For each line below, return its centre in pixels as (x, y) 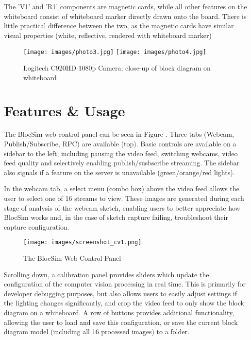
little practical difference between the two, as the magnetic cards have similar (119, 26)
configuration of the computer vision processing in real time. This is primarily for (125, 284)
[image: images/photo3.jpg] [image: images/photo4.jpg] (115, 52)
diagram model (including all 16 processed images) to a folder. (97, 331)
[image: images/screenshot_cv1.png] (83, 242)
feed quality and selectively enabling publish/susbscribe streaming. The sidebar (122, 163)
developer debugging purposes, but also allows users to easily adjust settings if (121, 293)
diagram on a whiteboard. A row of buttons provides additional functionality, (119, 312)
